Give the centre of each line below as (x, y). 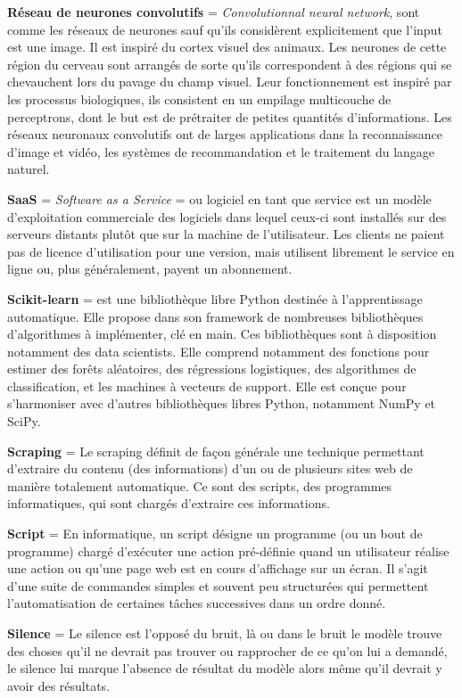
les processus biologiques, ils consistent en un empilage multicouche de (199, 99)
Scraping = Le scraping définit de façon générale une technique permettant (216, 451)
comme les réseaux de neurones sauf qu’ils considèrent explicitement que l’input (225, 29)
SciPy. (24, 421)
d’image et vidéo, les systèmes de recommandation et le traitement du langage (221, 151)
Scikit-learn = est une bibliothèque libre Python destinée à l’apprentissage (215, 298)
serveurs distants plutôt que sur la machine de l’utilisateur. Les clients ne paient (226, 234)
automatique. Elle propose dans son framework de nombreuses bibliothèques (215, 316)
